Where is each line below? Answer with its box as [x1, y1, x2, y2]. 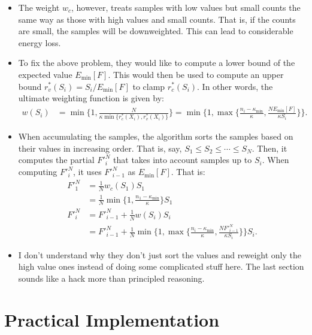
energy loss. [18, 36, 61, 49]
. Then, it [252, 141, 287, 154]
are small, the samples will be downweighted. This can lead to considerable [18, 25, 293, 37]
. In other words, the [197, 80, 273, 92]
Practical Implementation [4, 307, 220, 331]
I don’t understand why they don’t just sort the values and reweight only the [18, 248, 301, 261]
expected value [18, 68, 72, 80]
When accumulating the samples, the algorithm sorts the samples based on [18, 130, 293, 143]
